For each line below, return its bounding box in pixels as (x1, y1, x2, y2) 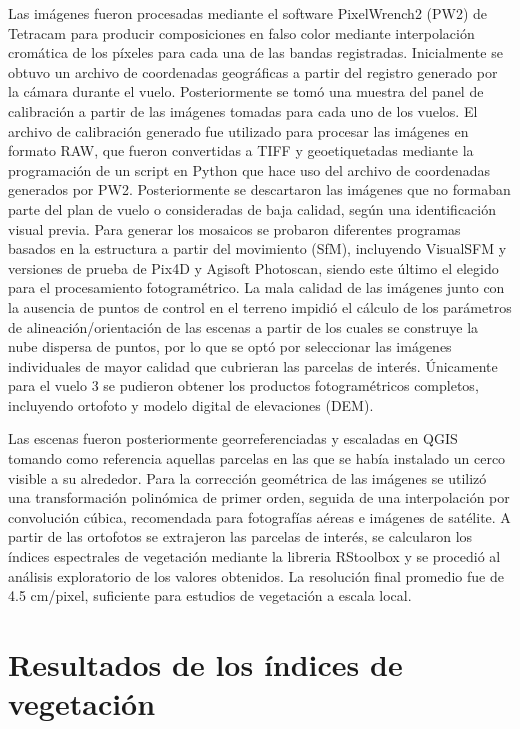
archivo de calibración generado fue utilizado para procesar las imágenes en (8, 120, 469, 141)
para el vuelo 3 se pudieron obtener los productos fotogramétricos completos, (8, 375, 479, 396)
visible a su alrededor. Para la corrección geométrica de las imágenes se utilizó (8, 467, 487, 488)
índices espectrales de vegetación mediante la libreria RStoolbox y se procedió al (8, 546, 501, 567)
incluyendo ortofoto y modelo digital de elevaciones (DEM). (8, 394, 374, 415)
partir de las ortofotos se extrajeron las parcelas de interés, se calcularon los (8, 526, 473, 547)
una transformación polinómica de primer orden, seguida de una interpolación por (8, 487, 510, 508)
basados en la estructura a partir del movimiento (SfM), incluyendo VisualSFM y (8, 238, 507, 259)
